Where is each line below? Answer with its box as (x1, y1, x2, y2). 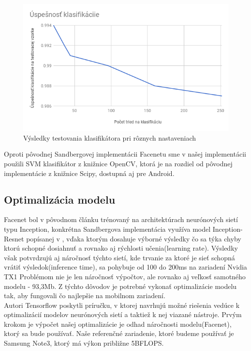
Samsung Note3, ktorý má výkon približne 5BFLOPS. (4, 338, 164, 348)
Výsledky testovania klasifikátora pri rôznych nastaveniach (23, 132, 196, 143)
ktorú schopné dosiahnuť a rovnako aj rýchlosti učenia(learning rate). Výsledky (4, 243, 238, 253)
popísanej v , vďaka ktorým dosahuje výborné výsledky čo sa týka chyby (26, 233, 241, 243)
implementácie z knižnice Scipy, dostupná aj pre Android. (4, 168, 175, 178)
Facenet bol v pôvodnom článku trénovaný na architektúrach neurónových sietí (4, 214, 238, 224)
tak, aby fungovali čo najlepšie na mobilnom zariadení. (4, 290, 165, 301)
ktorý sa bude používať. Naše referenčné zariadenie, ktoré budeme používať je (4, 328, 234, 338)
